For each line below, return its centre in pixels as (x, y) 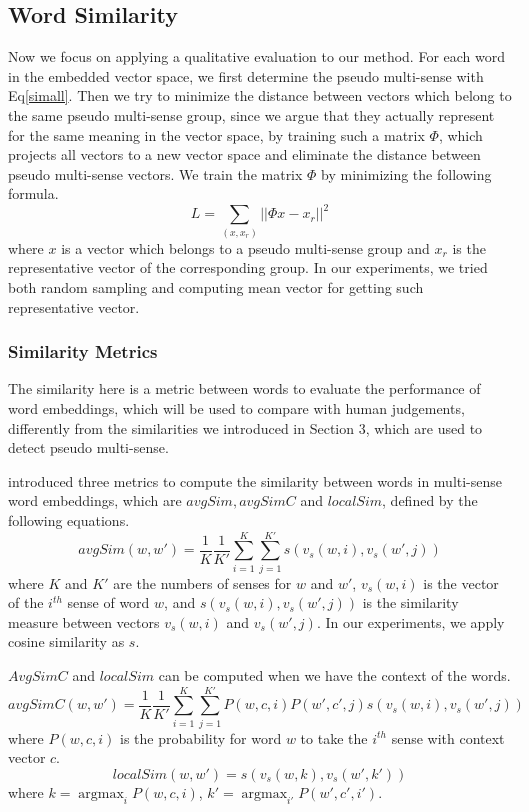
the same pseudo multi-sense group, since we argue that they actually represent (251, 114)
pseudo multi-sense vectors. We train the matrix (155, 173)
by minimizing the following (406, 173)
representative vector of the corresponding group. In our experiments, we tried (248, 267)
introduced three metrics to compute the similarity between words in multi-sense (255, 480)
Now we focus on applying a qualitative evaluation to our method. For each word (257, 56)
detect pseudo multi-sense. (88, 447)
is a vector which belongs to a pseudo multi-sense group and (245, 247)
